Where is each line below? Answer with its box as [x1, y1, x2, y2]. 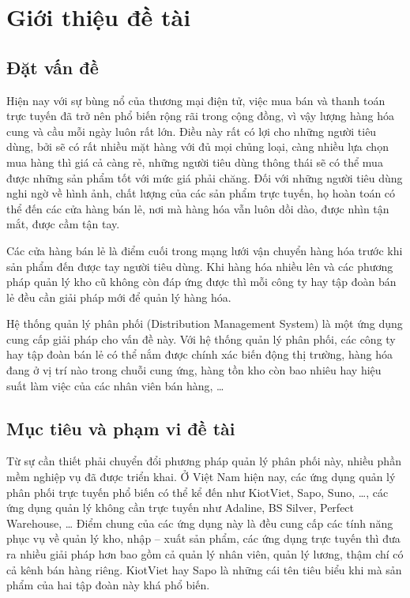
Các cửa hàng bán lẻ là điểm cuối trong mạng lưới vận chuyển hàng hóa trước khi [6, 242, 403, 258]
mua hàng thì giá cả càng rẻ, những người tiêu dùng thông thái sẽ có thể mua [6, 153, 383, 170]
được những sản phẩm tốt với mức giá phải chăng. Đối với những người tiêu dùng [6, 169, 403, 186]
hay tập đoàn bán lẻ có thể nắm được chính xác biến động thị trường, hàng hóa [6, 346, 393, 363]
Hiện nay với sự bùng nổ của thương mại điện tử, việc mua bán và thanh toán [6, 92, 386, 108]
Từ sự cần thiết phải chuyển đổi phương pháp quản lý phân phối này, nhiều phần [6, 453, 401, 469]
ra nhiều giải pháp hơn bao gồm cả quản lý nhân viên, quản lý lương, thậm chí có [6, 546, 404, 562]
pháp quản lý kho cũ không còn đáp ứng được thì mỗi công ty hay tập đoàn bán [6, 273, 397, 290]
